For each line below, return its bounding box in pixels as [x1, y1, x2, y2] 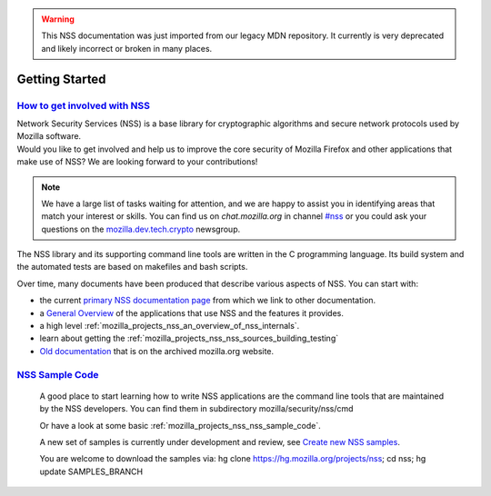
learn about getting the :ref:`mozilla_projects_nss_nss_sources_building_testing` [39, 332, 339, 344]
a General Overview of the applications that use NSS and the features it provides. [39, 307, 345, 318]
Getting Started [16, 71, 106, 86]
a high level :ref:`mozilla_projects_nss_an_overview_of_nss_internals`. [39, 321, 300, 332]
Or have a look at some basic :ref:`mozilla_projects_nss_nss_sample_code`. [39, 420, 322, 431]
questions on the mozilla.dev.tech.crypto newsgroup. [41, 223, 241, 234]
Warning [41, 14, 75, 25]
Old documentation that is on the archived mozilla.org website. [39, 345, 275, 356]
